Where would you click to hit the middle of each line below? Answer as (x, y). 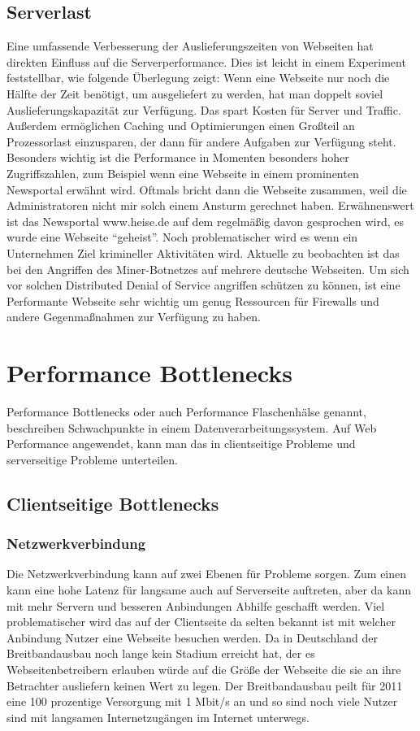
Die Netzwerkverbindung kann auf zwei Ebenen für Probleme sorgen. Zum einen (207, 574)
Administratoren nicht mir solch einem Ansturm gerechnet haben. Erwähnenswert (210, 205)
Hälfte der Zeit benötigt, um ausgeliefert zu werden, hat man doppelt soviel (195, 93)
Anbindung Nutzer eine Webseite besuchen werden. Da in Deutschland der (192, 637)
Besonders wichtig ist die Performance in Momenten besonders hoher (178, 157)
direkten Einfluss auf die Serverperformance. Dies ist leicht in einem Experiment (206, 61)
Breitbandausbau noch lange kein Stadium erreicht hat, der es (161, 653)
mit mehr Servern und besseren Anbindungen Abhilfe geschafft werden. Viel (196, 605)
